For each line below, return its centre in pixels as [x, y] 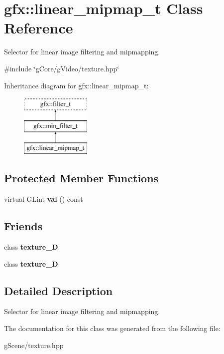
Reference [39, 28]
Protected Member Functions [81, 178]
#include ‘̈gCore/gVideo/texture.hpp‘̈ [62, 68]
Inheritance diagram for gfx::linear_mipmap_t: [76, 85]
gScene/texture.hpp [34, 345]
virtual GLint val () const [44, 199]
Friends [23, 226]
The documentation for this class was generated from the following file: [112, 328]
